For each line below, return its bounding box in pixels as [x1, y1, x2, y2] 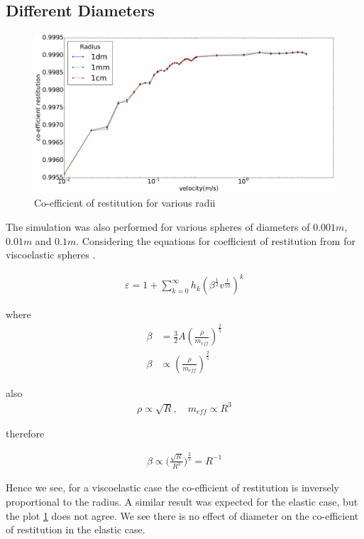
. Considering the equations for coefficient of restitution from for [76, 233, 355, 248]
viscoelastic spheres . [6, 247, 96, 262]
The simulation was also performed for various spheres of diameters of [6, 219, 310, 234]
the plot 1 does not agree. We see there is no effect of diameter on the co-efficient [6, 508, 359, 523]
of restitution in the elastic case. [6, 522, 145, 537]
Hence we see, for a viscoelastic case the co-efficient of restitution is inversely [6, 480, 339, 495]
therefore [6, 425, 45, 440]
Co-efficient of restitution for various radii [34, 195, 216, 210]
